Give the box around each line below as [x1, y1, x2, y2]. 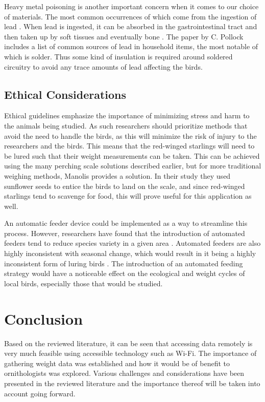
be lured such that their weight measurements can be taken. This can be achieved [4, 150, 260, 161]
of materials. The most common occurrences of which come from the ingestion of [4, 11, 257, 22]
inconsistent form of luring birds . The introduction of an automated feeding [4, 258, 243, 268]
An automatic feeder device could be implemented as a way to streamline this [4, 218, 248, 228]
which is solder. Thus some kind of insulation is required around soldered [4, 51, 233, 61]
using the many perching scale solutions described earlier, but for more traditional [4, 160, 261, 171]
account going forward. [4, 388, 76, 398]
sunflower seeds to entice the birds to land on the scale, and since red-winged [4, 180, 245, 191]
